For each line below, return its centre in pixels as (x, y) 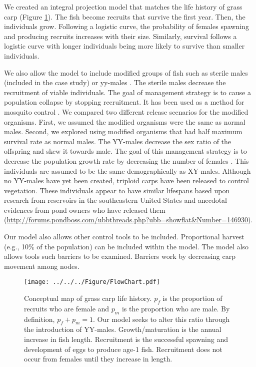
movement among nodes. (42, 266)
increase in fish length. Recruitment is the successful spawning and (126, 339)
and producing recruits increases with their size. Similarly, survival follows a (120, 36)
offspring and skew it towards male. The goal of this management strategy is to (125, 151)
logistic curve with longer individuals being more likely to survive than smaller (124, 46)
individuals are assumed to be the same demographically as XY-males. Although (127, 170)
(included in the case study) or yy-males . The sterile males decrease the (115, 82)
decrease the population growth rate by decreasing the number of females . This (126, 160)
